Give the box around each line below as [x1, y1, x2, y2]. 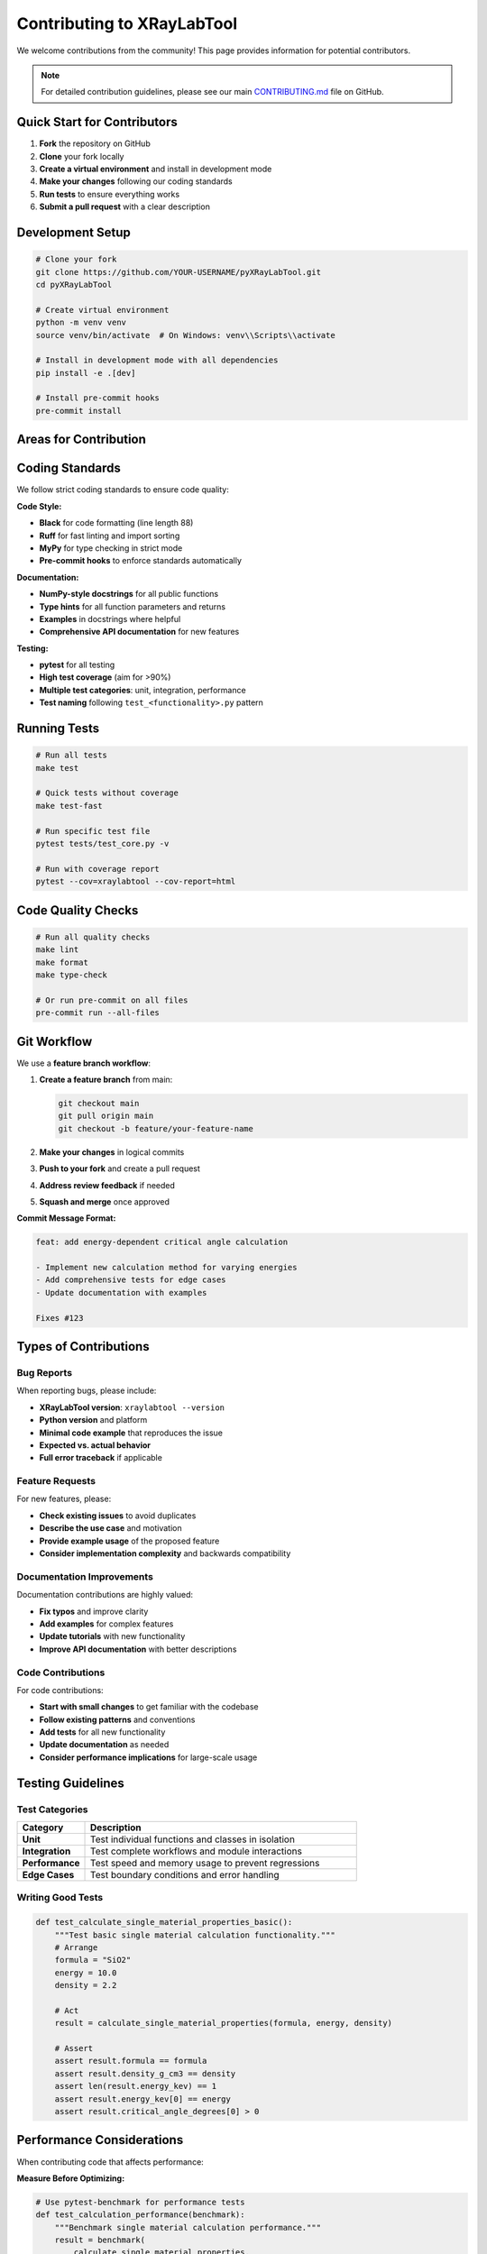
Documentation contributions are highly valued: [16, 1590, 194, 1600]
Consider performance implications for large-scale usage [39, 1752, 258, 1763]
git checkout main [58, 1098, 140, 1108]
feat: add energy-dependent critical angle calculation [35, 1237, 289, 1248]
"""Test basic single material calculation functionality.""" [54, 1929, 335, 1940]
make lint [35, 945, 79, 955]
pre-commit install [35, 406, 122, 416]
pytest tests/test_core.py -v [35, 838, 170, 848]
